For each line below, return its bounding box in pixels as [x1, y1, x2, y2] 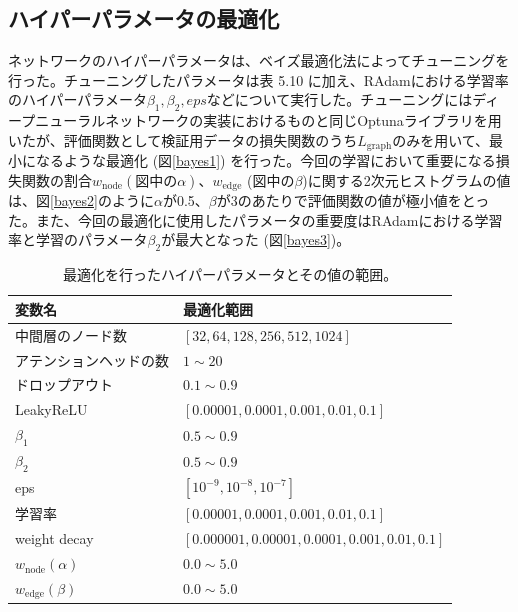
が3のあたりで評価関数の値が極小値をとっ [216, 190, 490, 211]
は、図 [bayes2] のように [8, 190, 154, 211]
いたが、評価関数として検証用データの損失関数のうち [8, 129, 358, 150]
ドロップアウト [15, 374, 113, 395]
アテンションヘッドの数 [15, 349, 169, 370]
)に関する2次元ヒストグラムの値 [302, 169, 511, 190]
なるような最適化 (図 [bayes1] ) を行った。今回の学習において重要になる [35, 150, 496, 171]
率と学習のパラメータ [8, 229, 148, 250]
